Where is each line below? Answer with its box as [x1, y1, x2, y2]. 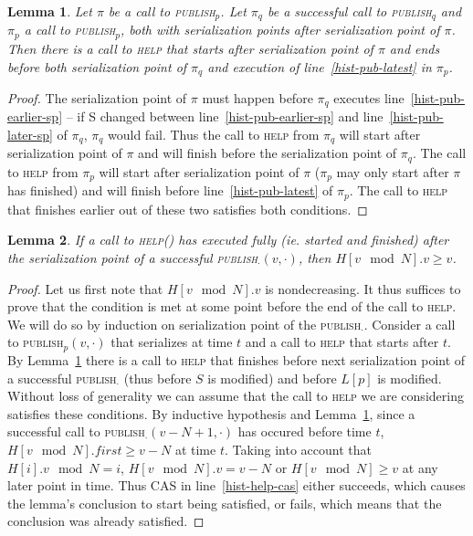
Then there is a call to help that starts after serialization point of [7, 38, 373, 58]
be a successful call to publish [267, 2, 432, 20]
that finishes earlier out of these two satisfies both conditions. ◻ [7, 199, 368, 218]
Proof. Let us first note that [7, 279, 163, 298]
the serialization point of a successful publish [7, 248, 258, 267]
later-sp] [7, 125, 53, 143]
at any [402, 457, 438, 477]
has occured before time [237, 422, 372, 441]
